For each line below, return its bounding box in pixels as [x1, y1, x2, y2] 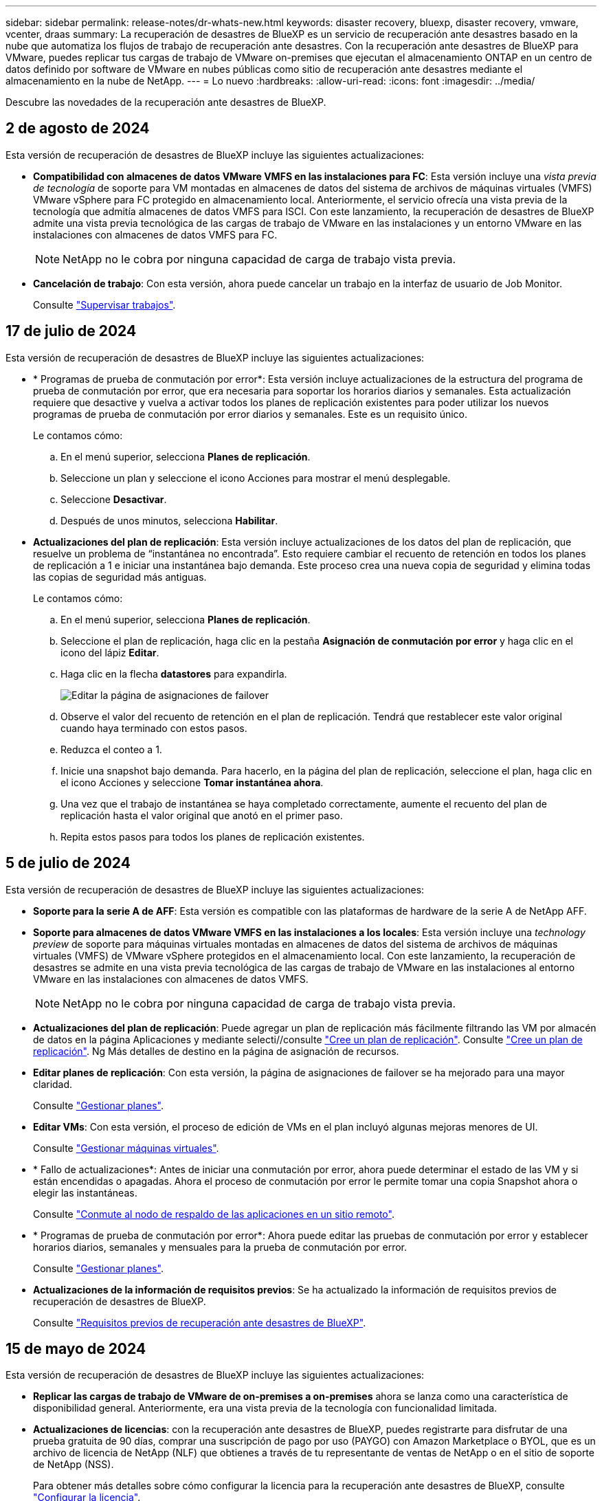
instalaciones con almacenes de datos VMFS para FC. [33, 228, 278, 241]
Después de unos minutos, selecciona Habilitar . [60, 514, 278, 526]
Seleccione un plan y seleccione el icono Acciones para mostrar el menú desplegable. [60, 471, 451, 484]
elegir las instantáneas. [33, 1186, 137, 1199]
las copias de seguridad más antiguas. [33, 570, 207, 583]
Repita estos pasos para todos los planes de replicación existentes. [60, 830, 365, 843]
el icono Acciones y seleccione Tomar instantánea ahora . [60, 776, 324, 788]
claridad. [33, 1078, 73, 1090]
